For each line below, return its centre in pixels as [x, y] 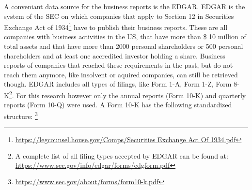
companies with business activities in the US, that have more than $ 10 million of [125, 37]
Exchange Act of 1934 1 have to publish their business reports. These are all [116, 26]
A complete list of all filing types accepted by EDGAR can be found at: [122, 155]
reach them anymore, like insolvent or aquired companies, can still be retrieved [121, 74]
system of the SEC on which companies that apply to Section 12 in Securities [119, 16]
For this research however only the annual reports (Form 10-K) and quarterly [131, 95]
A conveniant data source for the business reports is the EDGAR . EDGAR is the [125, 6]
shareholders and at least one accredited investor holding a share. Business [115, 55]
